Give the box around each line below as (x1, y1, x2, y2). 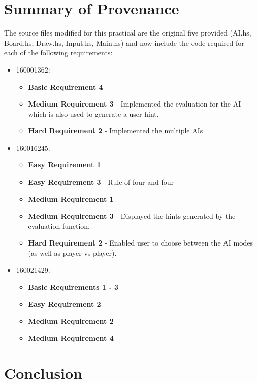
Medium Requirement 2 (28, 316, 114, 326)
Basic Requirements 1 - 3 (28, 282, 119, 292)
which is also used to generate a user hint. (28, 108, 159, 119)
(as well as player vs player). (28, 248, 117, 258)
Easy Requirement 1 (28, 159, 101, 170)
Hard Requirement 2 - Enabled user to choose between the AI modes (28, 237, 253, 248)
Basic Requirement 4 (28, 81, 103, 92)
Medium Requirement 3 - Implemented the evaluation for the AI (28, 98, 241, 109)
